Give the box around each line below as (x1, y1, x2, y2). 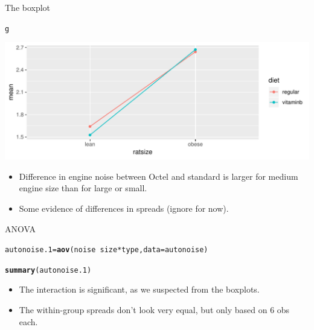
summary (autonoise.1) (5, 265, 92, 274)
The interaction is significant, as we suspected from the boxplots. (19, 283, 260, 296)
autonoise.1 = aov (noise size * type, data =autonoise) (5, 246, 208, 255)
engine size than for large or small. (19, 182, 147, 194)
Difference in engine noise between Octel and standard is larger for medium (19, 170, 298, 182)
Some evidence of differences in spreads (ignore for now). (19, 201, 229, 214)
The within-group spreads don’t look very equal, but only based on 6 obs (19, 303, 290, 316)
